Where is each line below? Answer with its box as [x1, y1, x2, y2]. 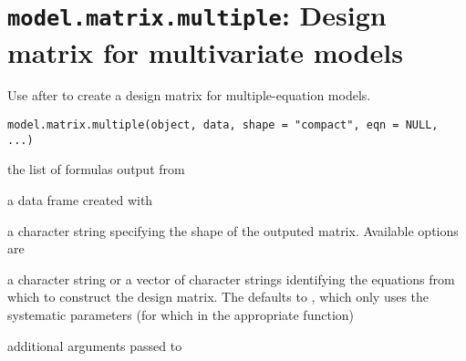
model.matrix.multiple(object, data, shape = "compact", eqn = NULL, [7, 119, 439, 132]
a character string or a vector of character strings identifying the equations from [7, 269, 455, 288]
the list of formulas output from [7, 160, 185, 179]
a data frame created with [7, 190, 153, 209]
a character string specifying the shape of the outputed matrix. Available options [7, 221, 459, 240]
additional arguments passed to [7, 335, 182, 355]
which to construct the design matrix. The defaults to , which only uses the [7, 287, 430, 306]
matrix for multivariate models [7, 33, 403, 70]
